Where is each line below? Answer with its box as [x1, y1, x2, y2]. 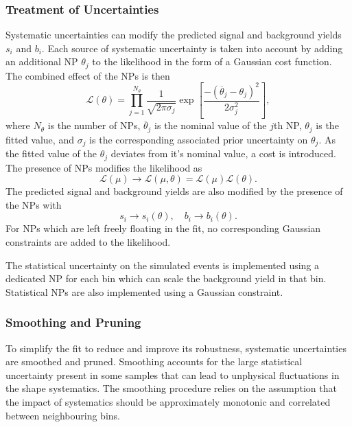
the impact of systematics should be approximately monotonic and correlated [5, 395, 331, 409]
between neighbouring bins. [5, 408, 120, 422]
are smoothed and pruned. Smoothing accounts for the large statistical [5, 354, 303, 369]
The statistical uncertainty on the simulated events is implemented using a [5, 257, 320, 272]
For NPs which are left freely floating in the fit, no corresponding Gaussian [5, 221, 321, 235]
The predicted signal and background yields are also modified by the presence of [5, 184, 343, 198]
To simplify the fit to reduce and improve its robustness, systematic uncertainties [5, 341, 347, 355]
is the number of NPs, [47, 118, 141, 132]
